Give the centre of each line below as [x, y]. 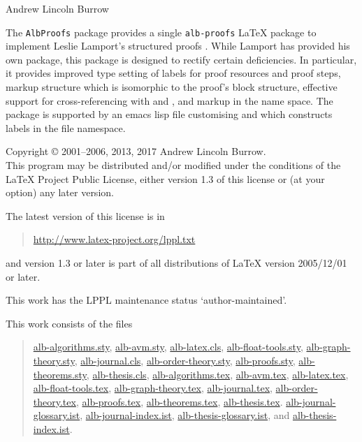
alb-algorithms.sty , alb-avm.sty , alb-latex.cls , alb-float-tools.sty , [168, 347]
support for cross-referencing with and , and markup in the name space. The [169, 100]
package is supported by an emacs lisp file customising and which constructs [169, 114]
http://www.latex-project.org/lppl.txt [114, 239]
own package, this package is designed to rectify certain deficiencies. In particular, [181, 59]
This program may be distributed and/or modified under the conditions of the [173, 165]
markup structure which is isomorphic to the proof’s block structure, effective [172, 87]
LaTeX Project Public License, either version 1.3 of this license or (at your [165, 178]
